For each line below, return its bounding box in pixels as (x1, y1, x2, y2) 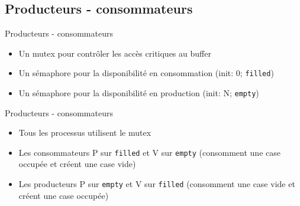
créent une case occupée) (18, 189, 109, 201)
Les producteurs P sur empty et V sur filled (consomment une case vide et (18, 177, 295, 189)
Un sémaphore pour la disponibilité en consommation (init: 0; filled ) (18, 67, 274, 79)
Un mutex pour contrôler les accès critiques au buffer (18, 47, 211, 59)
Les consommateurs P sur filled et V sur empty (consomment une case (18, 146, 280, 158)
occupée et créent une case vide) (18, 158, 136, 170)
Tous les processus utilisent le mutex (18, 126, 151, 139)
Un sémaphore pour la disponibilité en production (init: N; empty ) (18, 86, 259, 99)
